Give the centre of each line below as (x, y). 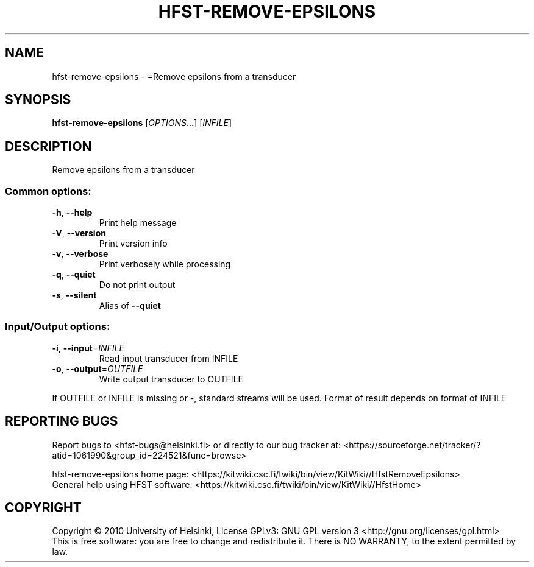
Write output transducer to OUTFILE (171, 379)
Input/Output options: (58, 327)
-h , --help (72, 213)
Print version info (133, 244)
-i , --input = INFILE (88, 348)
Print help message (138, 223)
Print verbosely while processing (165, 264)
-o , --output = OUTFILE (98, 368)
